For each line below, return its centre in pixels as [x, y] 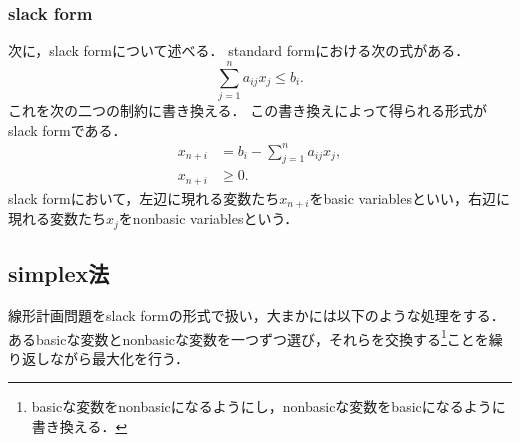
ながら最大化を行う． [119, 357]
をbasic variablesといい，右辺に [409, 197]
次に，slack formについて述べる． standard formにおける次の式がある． [239, 50]
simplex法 [59, 273]
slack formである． [67, 129]
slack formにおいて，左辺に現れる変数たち [144, 197]
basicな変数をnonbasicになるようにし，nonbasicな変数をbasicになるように [268, 406]
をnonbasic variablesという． [208, 218]
